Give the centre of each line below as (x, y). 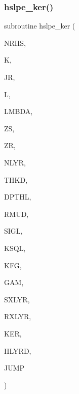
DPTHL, (18, 197)
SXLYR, (17, 299)
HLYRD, (18, 350)
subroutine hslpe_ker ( (40, 26)
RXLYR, (18, 316)
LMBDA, (18, 111)
